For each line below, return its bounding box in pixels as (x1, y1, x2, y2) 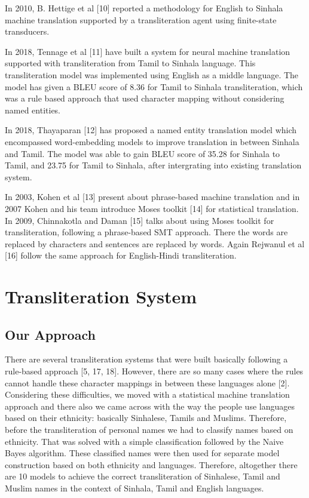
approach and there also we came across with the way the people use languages (5, 399, 295, 412)
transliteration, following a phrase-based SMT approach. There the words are (5, 226, 288, 238)
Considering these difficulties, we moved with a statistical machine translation (5, 388, 290, 401)
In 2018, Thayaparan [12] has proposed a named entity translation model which (5, 124, 297, 136)
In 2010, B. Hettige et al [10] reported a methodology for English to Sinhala (5, 2, 283, 14)
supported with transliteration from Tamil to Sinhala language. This (5, 57, 256, 69)
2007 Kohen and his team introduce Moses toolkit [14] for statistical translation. (5, 202, 299, 214)
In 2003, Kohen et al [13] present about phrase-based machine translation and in (5, 190, 300, 203)
